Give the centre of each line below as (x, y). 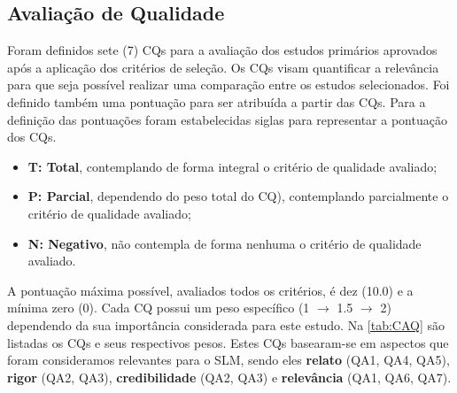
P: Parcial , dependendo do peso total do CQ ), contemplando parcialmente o (238, 196)
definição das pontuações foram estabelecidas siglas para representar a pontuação (227, 119)
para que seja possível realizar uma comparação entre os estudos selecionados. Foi (228, 85)
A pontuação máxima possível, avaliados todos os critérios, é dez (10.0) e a (210, 290)
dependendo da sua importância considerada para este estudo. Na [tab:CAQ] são (226, 324)
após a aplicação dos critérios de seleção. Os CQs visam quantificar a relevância (223, 67)
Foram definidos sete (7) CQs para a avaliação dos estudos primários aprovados (222, 50)
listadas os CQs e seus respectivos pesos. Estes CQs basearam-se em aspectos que (228, 342)
